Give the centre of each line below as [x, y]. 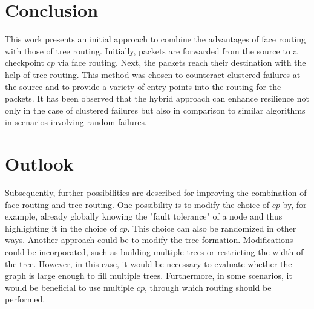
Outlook [39, 164]
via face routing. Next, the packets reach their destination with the [182, 63]
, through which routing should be [208, 287]
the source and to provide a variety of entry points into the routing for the [143, 86]
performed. [25, 299]
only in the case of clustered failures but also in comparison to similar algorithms [155, 110]
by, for [295, 204]
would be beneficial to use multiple [70, 287]
